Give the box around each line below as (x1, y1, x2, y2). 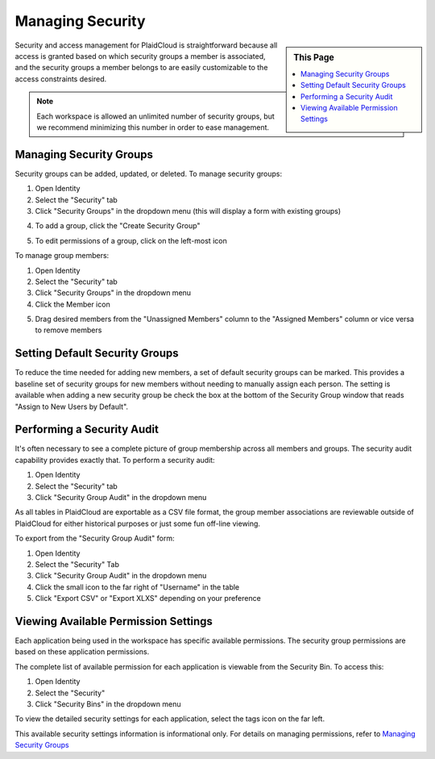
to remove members (35, 325, 102, 335)
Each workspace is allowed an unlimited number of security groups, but (36, 111, 275, 121)
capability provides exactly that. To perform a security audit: (14, 455, 215, 465)
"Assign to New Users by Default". (14, 402, 129, 411)
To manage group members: (14, 251, 110, 261)
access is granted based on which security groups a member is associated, (14, 51, 266, 60)
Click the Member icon (35, 299, 110, 309)
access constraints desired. (14, 73, 107, 84)
